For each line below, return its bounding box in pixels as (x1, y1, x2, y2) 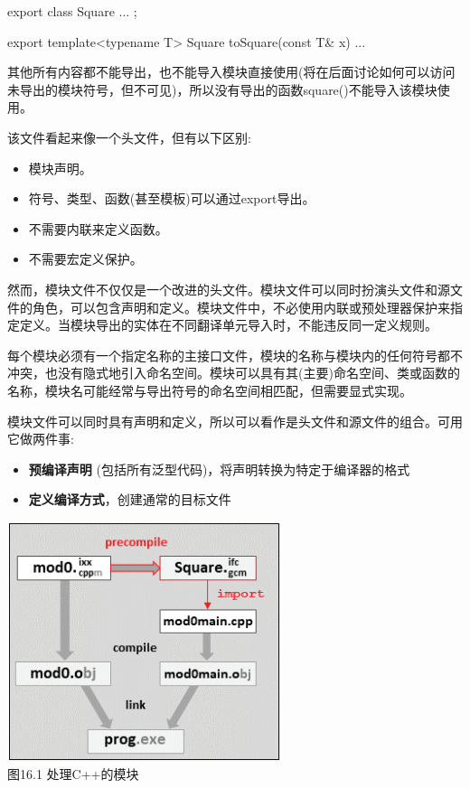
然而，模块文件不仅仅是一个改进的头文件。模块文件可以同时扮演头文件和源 (7, 279, 450, 298)
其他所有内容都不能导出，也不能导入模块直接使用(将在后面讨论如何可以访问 (7, 62, 456, 81)
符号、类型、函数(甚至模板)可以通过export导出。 (28, 189, 315, 208)
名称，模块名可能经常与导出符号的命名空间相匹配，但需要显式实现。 (7, 380, 412, 399)
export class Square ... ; (7, 2, 137, 20)
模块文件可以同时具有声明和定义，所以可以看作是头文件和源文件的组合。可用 (7, 411, 463, 430)
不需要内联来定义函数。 (28, 219, 168, 238)
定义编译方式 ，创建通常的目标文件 (28, 490, 231, 509)
